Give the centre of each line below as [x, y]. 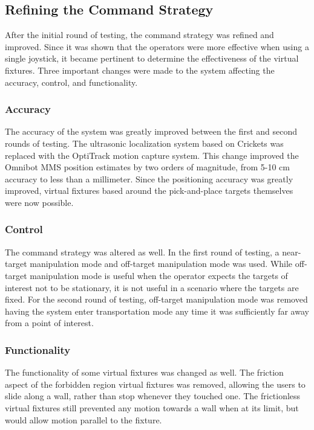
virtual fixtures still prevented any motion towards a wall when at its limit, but [152, 407]
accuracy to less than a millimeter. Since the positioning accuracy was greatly [149, 178]
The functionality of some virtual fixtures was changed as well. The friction [144, 372]
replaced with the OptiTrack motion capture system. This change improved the [152, 155]
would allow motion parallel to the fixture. [83, 419]
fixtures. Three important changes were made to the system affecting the [140, 70]
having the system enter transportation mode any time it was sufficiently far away [157, 311]
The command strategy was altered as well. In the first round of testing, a [142, 252]
